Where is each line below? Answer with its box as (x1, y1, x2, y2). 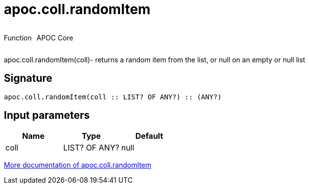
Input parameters (4, 109, 90, 122)
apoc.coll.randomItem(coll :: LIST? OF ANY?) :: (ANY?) (4, 93, 222, 101)
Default (135, 131, 163, 141)
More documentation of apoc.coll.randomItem (4, 161, 152, 169)
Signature (4, 72, 53, 85)
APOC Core (36, 33, 74, 42)
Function (4, 33, 32, 42)
